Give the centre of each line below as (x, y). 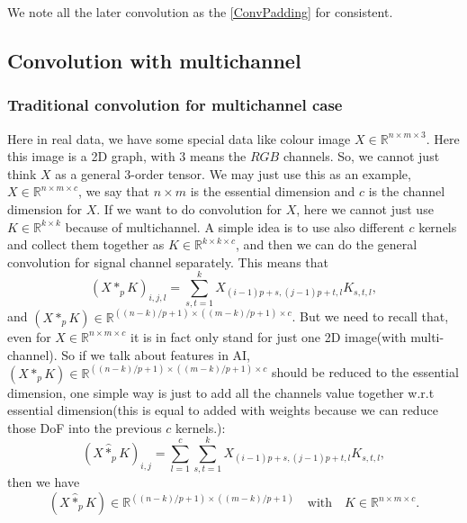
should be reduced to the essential (365, 372)
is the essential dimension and (273, 191)
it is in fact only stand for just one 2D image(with (269, 336)
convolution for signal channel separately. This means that (168, 261)
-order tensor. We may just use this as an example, (271, 173)
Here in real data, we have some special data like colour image (179, 138)
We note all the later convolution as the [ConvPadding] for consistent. (200, 12)
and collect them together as (86, 244)
